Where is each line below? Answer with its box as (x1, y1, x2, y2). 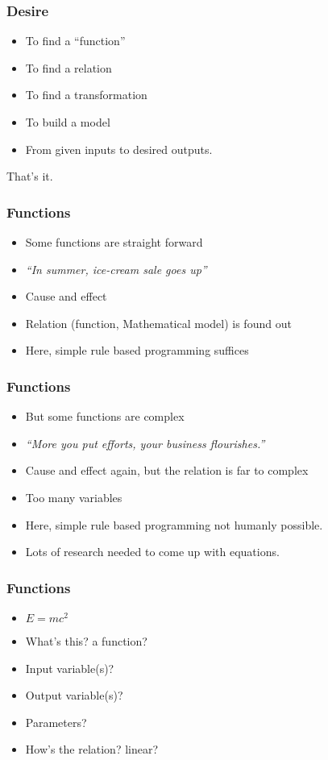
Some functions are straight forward (25, 234, 203, 250)
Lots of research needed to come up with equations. (25, 543, 280, 560)
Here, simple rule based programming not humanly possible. (25, 516, 323, 533)
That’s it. (6, 168, 53, 185)
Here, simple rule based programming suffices (25, 342, 249, 359)
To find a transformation (25, 86, 147, 103)
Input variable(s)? (25, 659, 114, 676)
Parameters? (25, 713, 87, 730)
